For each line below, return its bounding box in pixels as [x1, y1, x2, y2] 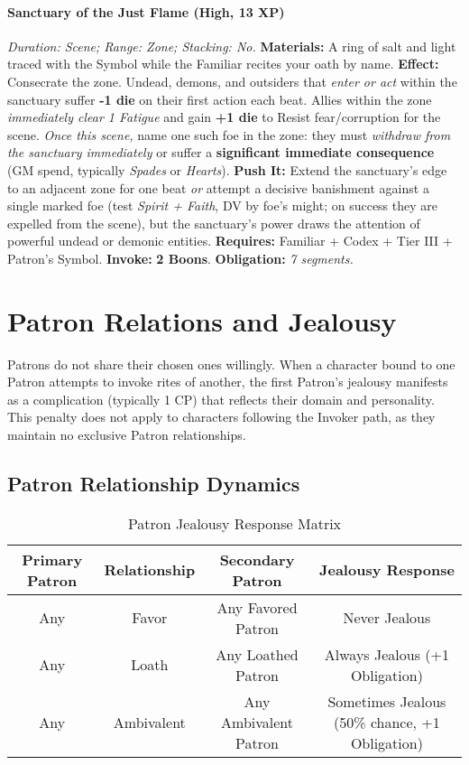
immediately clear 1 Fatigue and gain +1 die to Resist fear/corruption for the [7, 107, 441, 126]
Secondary [219, 548, 295, 570]
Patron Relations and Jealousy [7, 302, 397, 339]
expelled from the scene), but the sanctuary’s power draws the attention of [7, 213, 420, 232]
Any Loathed [216, 643, 299, 665]
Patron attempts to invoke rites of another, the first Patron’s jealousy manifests [7, 372, 448, 391]
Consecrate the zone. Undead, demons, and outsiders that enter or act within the [7, 71, 457, 90]
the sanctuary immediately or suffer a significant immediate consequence [7, 143, 435, 162]
